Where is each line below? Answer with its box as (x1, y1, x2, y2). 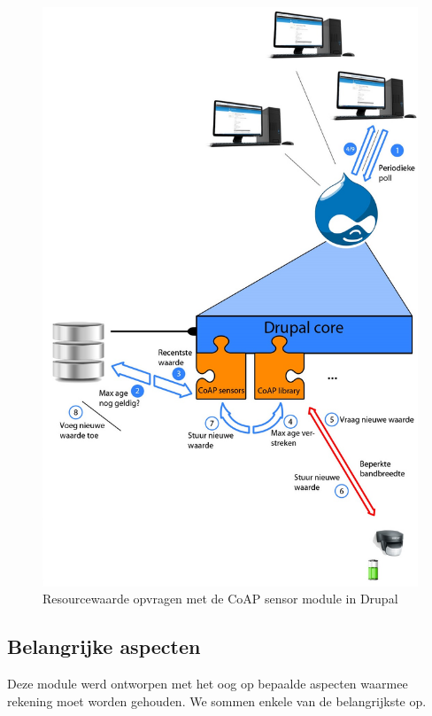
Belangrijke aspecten (7, 633, 201, 660)
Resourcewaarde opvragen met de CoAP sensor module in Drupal (42, 589, 398, 608)
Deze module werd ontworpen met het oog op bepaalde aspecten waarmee (7, 674, 408, 693)
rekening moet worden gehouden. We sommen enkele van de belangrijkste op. (7, 691, 427, 710)
